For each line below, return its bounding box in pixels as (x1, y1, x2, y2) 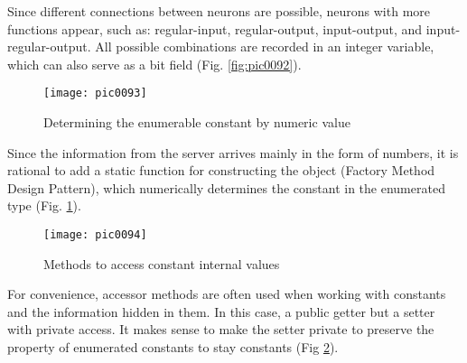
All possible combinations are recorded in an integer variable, (95, 37, 434, 56)
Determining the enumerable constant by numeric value (43, 113, 350, 132)
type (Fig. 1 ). (7, 196, 81, 215)
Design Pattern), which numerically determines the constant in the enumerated (7, 178, 445, 197)
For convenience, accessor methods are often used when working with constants (7, 284, 446, 303)
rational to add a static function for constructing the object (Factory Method (7, 161, 435, 180)
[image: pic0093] (43, 87, 147, 100)
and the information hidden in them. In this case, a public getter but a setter (7, 302, 435, 321)
